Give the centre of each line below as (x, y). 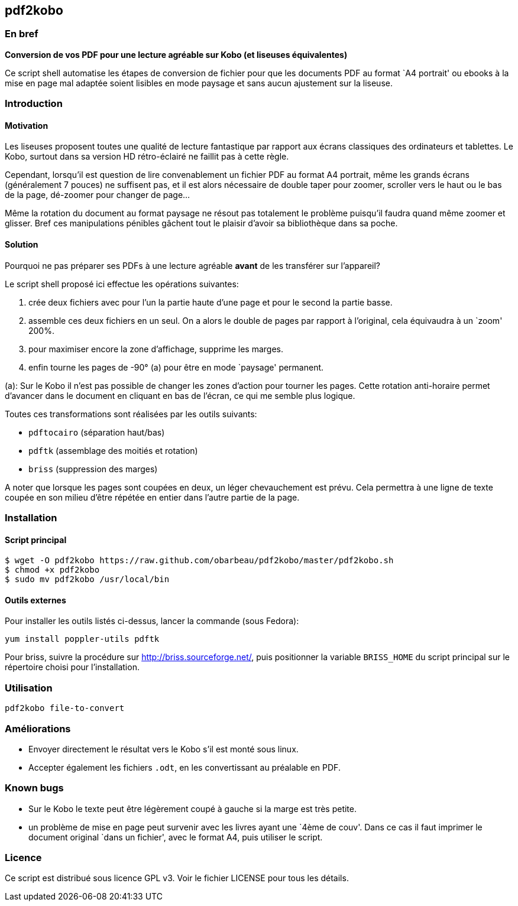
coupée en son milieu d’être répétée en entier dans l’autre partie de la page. (152, 497)
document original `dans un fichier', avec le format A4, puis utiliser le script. (176, 837)
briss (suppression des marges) (93, 469)
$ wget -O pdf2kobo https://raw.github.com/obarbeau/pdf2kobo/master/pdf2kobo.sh (199, 561)
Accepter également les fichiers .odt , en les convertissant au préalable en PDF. (184, 767)
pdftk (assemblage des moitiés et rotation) (113, 450)
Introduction (34, 104)
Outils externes (35, 600)
